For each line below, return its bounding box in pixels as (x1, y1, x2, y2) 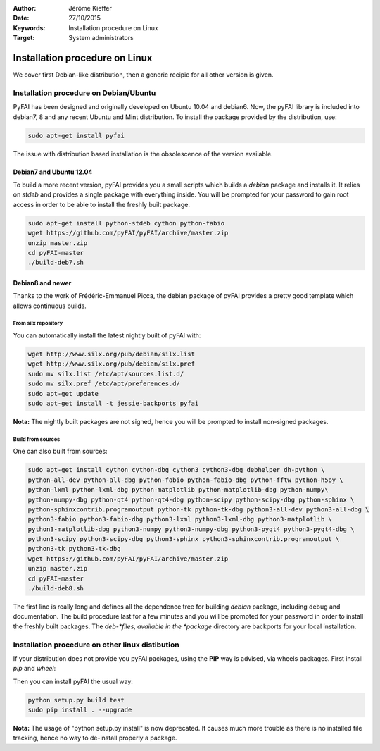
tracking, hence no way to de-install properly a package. (13, 733, 177, 743)
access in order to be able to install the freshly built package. (13, 200, 190, 209)
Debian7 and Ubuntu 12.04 (13, 168, 93, 176)
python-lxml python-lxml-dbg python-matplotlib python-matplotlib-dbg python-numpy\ (27, 486, 329, 494)
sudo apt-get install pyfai (27, 131, 125, 139)
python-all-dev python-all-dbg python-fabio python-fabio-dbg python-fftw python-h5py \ (27, 476, 344, 484)
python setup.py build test (27, 696, 125, 704)
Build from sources (13, 435, 61, 443)
